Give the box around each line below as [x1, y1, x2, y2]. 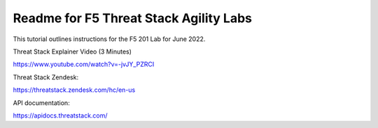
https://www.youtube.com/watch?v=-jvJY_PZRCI [13, 60, 155, 69]
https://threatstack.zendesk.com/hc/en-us [13, 86, 136, 94]
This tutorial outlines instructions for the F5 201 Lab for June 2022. [13, 35, 206, 43]
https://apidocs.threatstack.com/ [13, 111, 108, 120]
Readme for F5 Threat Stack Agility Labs [13, 10, 252, 26]
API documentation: [13, 98, 70, 107]
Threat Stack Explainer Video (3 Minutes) [13, 47, 132, 56]
